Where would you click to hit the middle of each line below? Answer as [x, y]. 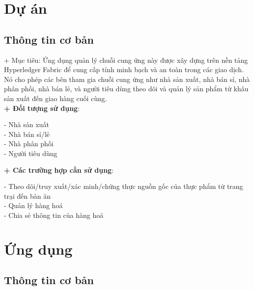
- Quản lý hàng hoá [33, 205]
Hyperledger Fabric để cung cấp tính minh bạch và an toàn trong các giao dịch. [124, 69]
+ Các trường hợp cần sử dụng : [59, 170]
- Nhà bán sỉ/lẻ [27, 134]
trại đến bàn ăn [27, 196]
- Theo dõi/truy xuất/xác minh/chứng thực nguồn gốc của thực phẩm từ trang [124, 186]
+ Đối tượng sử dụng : [42, 108]
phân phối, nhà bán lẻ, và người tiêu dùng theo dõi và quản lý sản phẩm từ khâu [126, 89]
